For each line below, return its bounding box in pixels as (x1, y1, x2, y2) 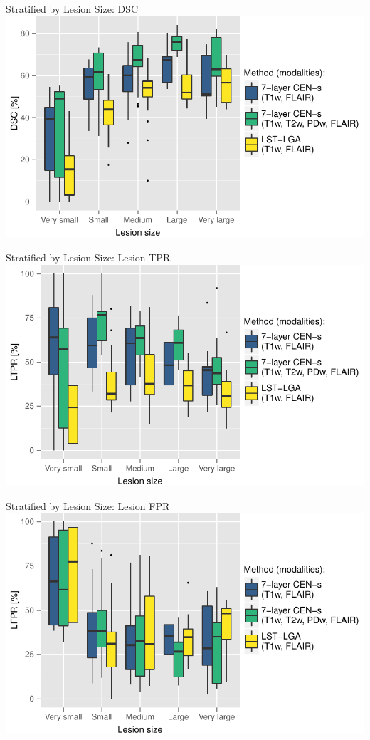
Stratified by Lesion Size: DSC (6, 1, 139, 16)
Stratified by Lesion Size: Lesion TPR (6, 249, 171, 264)
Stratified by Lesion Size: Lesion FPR (6, 498, 170, 513)
